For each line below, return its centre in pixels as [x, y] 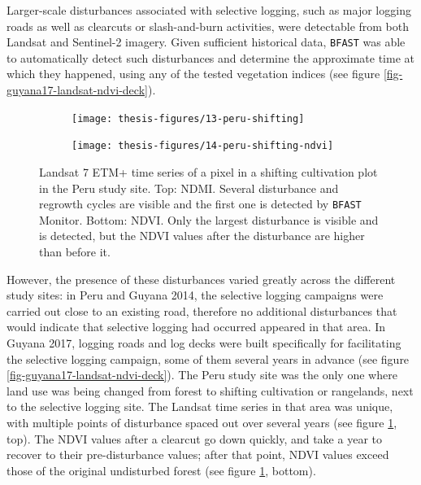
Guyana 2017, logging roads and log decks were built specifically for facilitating [204, 342]
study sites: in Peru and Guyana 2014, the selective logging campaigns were [195, 295]
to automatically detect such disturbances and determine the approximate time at [210, 57]
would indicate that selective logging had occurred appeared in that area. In [196, 327]
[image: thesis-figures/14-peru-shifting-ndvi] [203, 146]
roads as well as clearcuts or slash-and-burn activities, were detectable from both [208, 26]
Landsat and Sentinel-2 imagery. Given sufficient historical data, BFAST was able [206, 42]
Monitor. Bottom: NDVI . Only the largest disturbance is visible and [209, 219]
